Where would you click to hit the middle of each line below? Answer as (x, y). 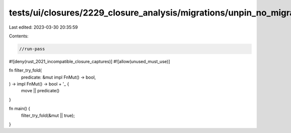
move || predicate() (40, 91)
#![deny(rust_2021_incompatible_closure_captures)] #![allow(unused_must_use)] (89, 61)
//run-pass (32, 49)
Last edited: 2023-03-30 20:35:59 (43, 27)
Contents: (19, 36)
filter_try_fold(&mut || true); (48, 115)
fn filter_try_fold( (25, 70)
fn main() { (20, 109)
